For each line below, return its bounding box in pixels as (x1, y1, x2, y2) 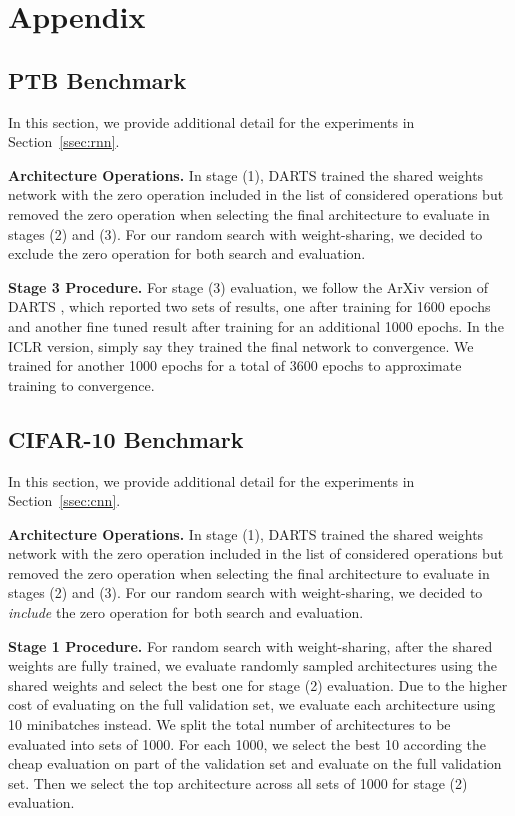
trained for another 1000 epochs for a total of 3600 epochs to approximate (8, 355, 462, 376)
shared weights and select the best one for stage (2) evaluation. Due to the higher (8, 674, 508, 695)
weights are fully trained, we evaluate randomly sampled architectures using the (8, 655, 497, 676)
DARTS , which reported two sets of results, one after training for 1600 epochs (8, 296, 491, 317)
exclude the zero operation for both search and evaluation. (8, 243, 366, 264)
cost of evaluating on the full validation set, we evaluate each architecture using (8, 694, 496, 715)
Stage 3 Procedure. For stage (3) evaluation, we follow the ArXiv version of (8, 276, 489, 297)
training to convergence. (8, 374, 155, 395)
